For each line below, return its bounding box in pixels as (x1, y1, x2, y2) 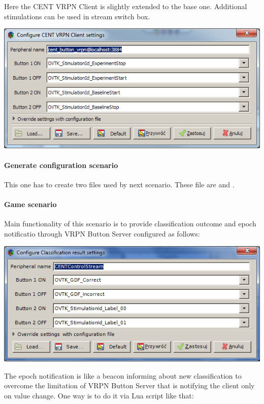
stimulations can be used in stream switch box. (4, 11, 150, 21)
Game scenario (4, 199, 57, 210)
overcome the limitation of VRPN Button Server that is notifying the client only (4, 380, 255, 391)
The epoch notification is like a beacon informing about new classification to (4, 370, 242, 381)
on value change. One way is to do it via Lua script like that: (4, 390, 194, 400)
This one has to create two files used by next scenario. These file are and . (4, 179, 235, 190)
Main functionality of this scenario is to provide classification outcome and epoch (4, 218, 256, 229)
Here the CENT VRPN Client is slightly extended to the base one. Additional (4, 1, 247, 11)
